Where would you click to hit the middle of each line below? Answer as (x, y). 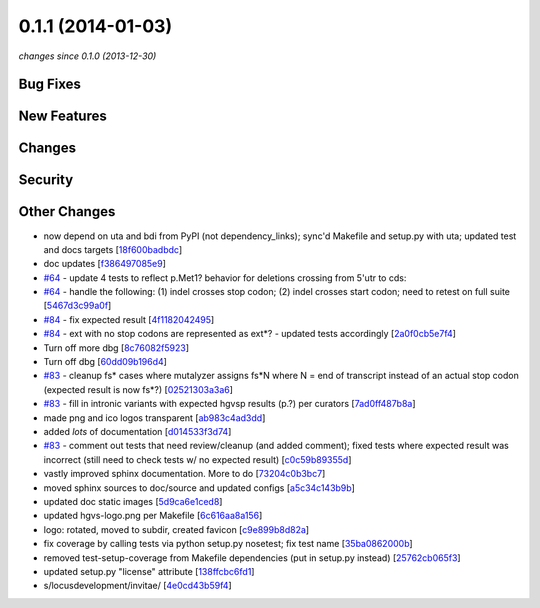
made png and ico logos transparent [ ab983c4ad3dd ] (154, 417)
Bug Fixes (50, 84)
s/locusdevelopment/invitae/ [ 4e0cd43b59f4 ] (137, 586)
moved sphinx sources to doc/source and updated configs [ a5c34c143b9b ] (199, 487)
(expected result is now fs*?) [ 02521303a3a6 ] (138, 389)
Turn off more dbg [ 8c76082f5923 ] (116, 347)
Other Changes (67, 211)
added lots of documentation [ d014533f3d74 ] (137, 431)
